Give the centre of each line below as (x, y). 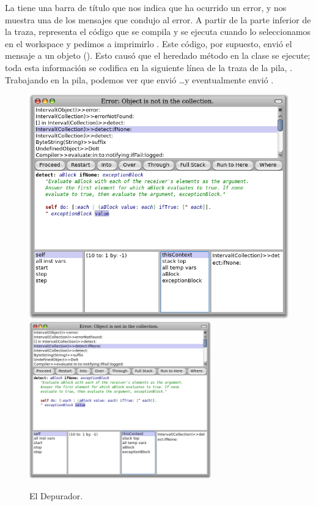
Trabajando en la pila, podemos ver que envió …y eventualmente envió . (139, 79)
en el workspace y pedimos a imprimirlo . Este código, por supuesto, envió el (149, 43)
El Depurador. (56, 495)
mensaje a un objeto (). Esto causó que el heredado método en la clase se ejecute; (158, 55)
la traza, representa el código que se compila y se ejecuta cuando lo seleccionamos (158, 32)
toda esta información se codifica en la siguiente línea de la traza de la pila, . (149, 67)
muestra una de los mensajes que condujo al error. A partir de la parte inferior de (158, 19)
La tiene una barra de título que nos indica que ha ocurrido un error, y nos (146, 7)
